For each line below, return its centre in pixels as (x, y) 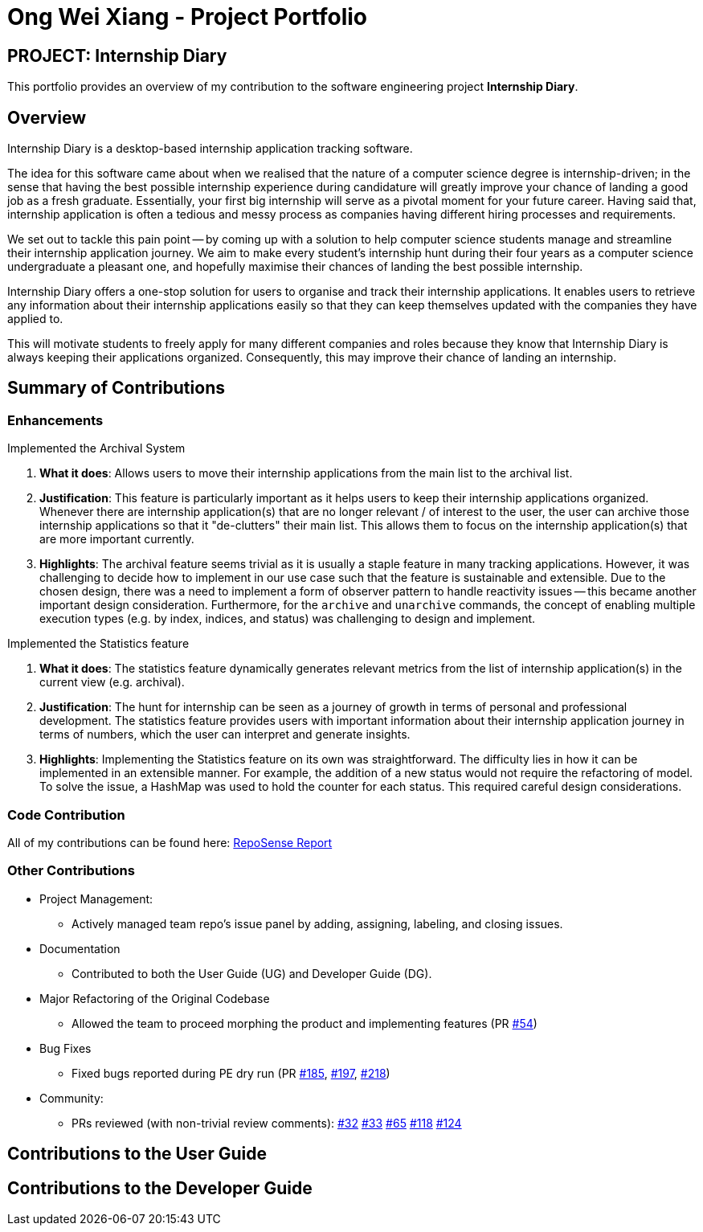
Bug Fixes (65, 1048)
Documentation (80, 948)
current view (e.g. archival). (112, 682)
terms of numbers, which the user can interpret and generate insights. (225, 735)
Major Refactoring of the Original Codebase (155, 998)
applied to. (35, 319)
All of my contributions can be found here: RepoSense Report (170, 842)
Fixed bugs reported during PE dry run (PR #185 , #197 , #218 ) (231, 1073)
